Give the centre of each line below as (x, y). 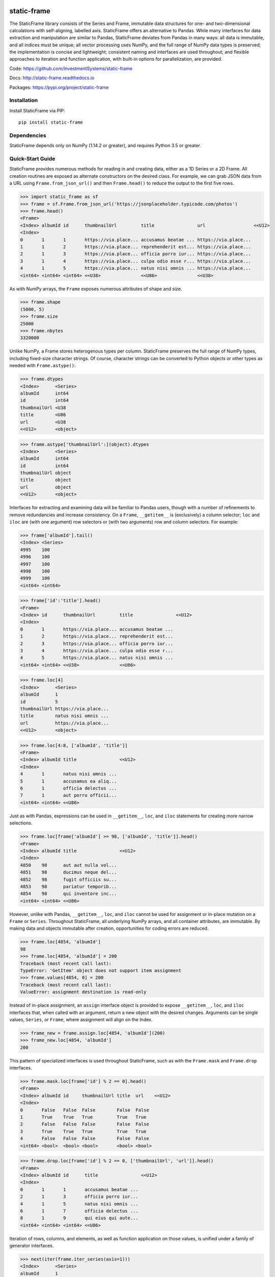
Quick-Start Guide (32, 159)
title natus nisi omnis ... (64, 716)
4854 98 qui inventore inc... (68, 894)
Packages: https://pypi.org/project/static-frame (59, 87)
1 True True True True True (83, 1117)
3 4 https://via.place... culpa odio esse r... (97, 651)
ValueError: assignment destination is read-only (83, 992)
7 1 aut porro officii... (68, 795)
